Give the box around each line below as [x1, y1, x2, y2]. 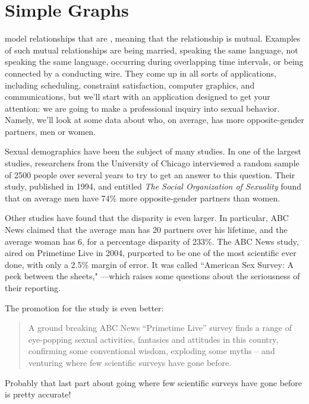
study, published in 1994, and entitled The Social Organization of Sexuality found [5, 180, 302, 192]
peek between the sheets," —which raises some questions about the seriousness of [5, 270, 300, 282]
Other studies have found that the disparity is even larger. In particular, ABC [5, 212, 289, 224]
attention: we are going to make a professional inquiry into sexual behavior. [5, 102, 280, 114]
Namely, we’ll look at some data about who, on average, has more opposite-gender [5, 113, 304, 126]
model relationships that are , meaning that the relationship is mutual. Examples [5, 32, 301, 45]
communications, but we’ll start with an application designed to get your [5, 90, 270, 103]
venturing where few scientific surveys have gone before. [28, 356, 232, 368]
